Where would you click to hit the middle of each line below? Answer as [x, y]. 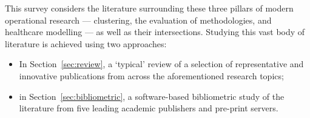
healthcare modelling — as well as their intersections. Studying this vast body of [155, 32]
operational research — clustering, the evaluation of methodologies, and [138, 20]
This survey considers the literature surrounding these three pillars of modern [149, 8]
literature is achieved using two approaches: [86, 43]
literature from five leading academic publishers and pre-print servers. [149, 108]
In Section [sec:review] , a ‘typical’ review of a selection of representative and [161, 64]
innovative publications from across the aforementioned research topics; [151, 75]
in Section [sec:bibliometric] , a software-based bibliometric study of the [152, 96]
